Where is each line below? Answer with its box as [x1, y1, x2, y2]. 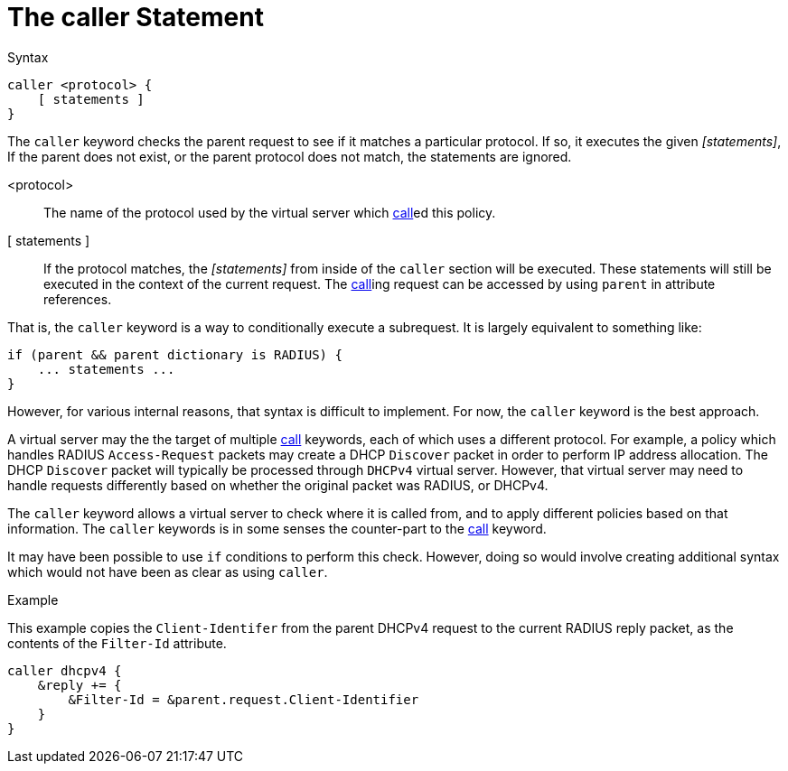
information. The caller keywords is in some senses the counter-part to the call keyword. [7, 520, 547, 536]
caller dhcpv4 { [7, 663, 122, 678]
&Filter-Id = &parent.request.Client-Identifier [68, 692, 419, 707]
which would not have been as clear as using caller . [7, 563, 328, 580]
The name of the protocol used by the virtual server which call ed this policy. [43, 204, 496, 220]
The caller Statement [7, 2, 264, 33]
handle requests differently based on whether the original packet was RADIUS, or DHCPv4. [7, 477, 549, 493]
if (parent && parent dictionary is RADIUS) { [7, 347, 342, 362]
